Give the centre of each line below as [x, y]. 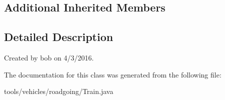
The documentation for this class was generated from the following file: [113, 74]
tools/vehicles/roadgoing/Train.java [59, 91]
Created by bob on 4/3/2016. [49, 57]
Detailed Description [59, 37]
